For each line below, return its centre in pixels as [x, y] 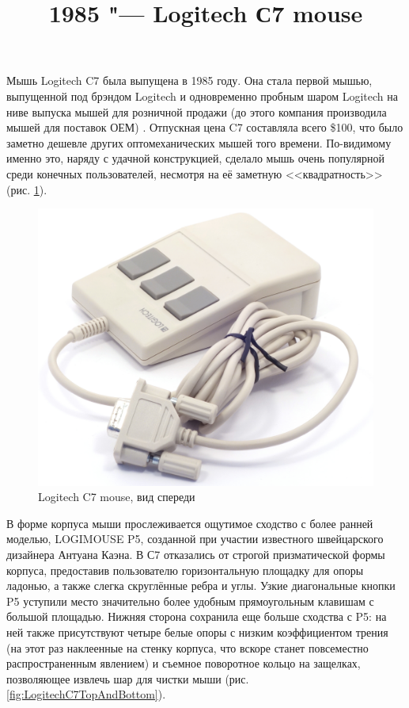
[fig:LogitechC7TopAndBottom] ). [86, 694]
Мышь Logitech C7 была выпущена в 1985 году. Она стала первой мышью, [189, 80]
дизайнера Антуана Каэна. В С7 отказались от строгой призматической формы [196, 554]
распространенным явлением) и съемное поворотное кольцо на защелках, [184, 663]
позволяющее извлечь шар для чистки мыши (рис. [128, 678]
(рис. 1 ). [27, 189]
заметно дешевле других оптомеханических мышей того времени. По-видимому [199, 142]
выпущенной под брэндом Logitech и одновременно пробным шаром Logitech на [202, 96]
